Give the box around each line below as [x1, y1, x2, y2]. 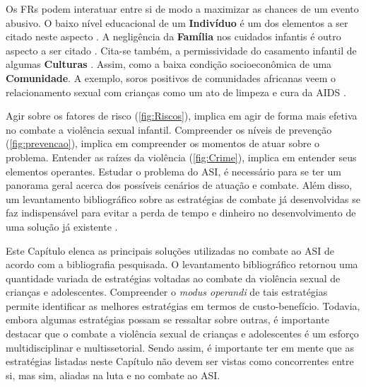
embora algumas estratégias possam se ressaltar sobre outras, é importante [6, 312, 329, 327]
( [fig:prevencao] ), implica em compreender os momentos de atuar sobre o [6, 136, 320, 151]
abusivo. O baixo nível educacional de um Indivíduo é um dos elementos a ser [6, 15, 348, 30]
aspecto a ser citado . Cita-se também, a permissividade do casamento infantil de [6, 42, 357, 57]
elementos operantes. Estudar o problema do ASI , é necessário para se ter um [6, 163, 341, 178]
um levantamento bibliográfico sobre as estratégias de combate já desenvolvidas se [6, 191, 360, 206]
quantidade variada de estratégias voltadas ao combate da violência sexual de [6, 270, 341, 285]
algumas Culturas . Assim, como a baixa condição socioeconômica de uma [6, 57, 332, 71]
